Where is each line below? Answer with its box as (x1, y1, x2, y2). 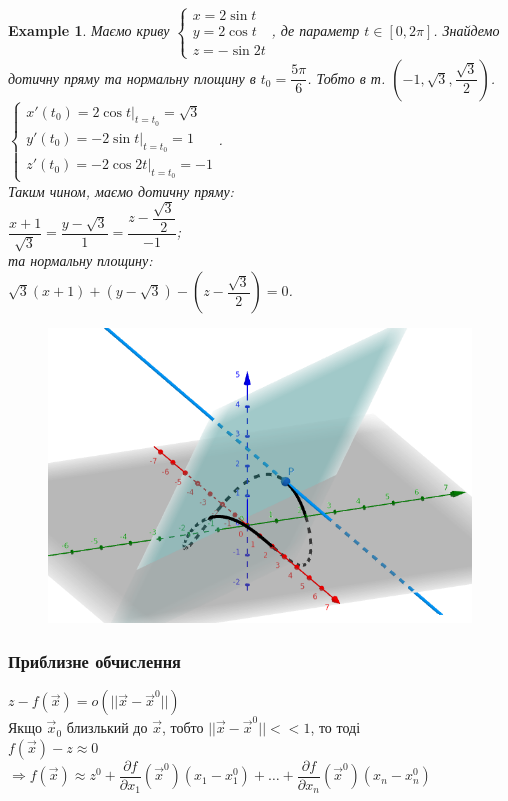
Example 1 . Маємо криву (8, 20, 170, 41)
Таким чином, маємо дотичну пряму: (8, 180, 234, 201)
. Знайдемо (433, 20, 500, 41)
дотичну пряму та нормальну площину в (8, 67, 256, 88)
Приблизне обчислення (8, 649, 181, 674)
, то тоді (310, 717, 361, 738)
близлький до (66, 717, 148, 738)
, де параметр (271, 20, 360, 41)
